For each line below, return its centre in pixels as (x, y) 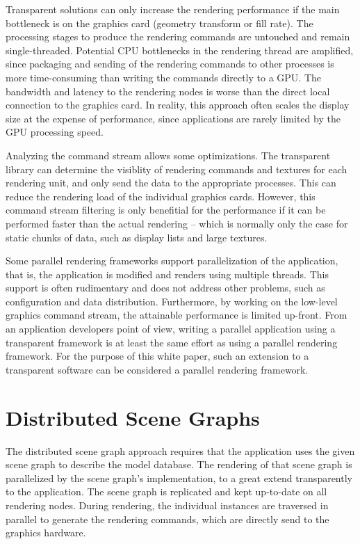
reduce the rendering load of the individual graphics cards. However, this (161, 196)
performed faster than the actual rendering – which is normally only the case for (177, 223)
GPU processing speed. (55, 132)
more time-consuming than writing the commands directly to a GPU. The (163, 77)
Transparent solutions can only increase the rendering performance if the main (173, 9)
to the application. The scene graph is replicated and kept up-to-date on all (166, 491)
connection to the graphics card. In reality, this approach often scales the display (178, 105)
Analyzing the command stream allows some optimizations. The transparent (168, 155)
